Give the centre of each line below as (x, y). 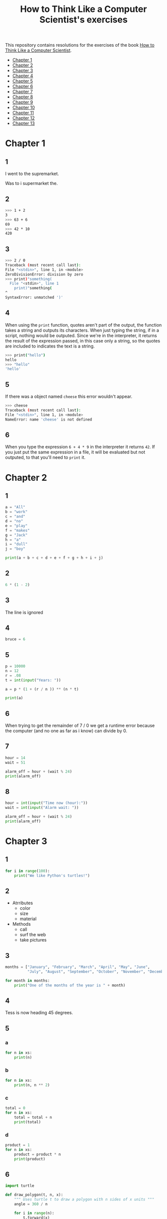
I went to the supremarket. (32, 174)
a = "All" (15, 507)
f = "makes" (17, 530)
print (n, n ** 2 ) (32, 1085)
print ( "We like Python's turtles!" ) (52, 875)
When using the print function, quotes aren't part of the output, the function (83, 325)
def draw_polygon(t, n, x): (34, 1195)
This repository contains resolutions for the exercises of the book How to (80, 45)
